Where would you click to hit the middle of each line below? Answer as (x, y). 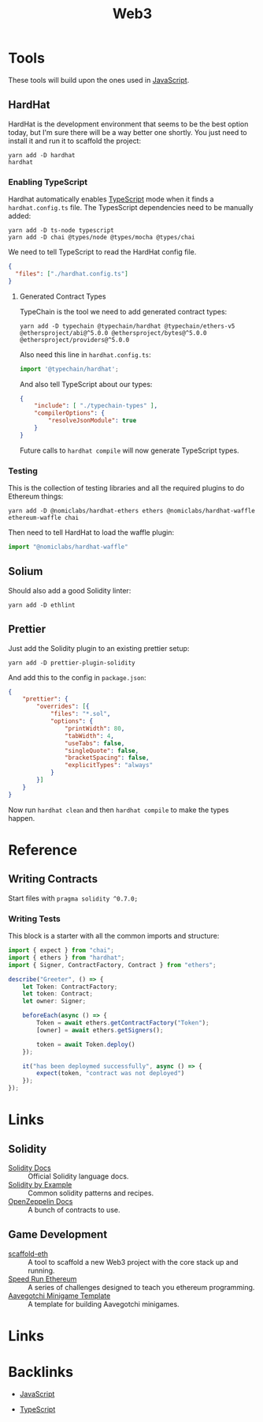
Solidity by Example (40, 1185)
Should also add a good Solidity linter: (70, 590)
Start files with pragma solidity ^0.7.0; (73, 898)
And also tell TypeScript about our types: (86, 384)
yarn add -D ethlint (42, 605)
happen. (22, 818)
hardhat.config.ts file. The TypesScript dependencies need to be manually (131, 208)
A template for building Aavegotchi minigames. (104, 1303)
